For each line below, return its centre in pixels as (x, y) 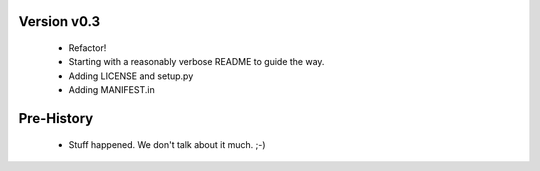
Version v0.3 (59, 21)
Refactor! (87, 48)
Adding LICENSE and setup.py (131, 76)
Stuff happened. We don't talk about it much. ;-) (167, 144)
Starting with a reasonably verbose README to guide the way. (196, 62)
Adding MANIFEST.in (111, 90)
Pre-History (56, 118)
